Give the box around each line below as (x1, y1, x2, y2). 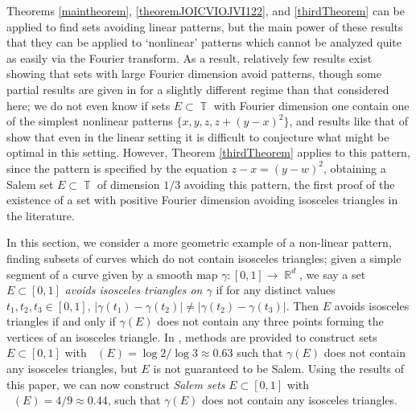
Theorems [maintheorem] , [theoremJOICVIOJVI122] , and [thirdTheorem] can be (6, 2, 405, 18)
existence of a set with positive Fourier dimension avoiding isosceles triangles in (6, 191, 398, 208)
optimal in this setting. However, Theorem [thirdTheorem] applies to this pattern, (6, 144, 410, 161)
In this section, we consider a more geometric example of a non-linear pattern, (6, 234, 392, 251)
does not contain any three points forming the (157, 313, 384, 330)
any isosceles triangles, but (6, 360, 138, 377)
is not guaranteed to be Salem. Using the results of (153, 360, 405, 377)
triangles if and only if (6, 313, 116, 330)
